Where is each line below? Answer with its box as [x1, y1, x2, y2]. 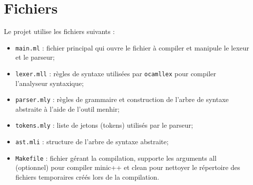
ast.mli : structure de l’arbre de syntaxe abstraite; [15, 136, 169, 147]
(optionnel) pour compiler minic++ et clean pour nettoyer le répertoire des [15, 162, 240, 172]
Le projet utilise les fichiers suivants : [4, 26, 115, 36]
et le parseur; [15, 52, 55, 62]
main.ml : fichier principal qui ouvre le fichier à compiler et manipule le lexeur [15, 42, 250, 52]
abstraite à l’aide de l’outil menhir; [15, 103, 120, 114]
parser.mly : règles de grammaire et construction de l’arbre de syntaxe [15, 94, 229, 104]
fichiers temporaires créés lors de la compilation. [15, 172, 159, 182]
